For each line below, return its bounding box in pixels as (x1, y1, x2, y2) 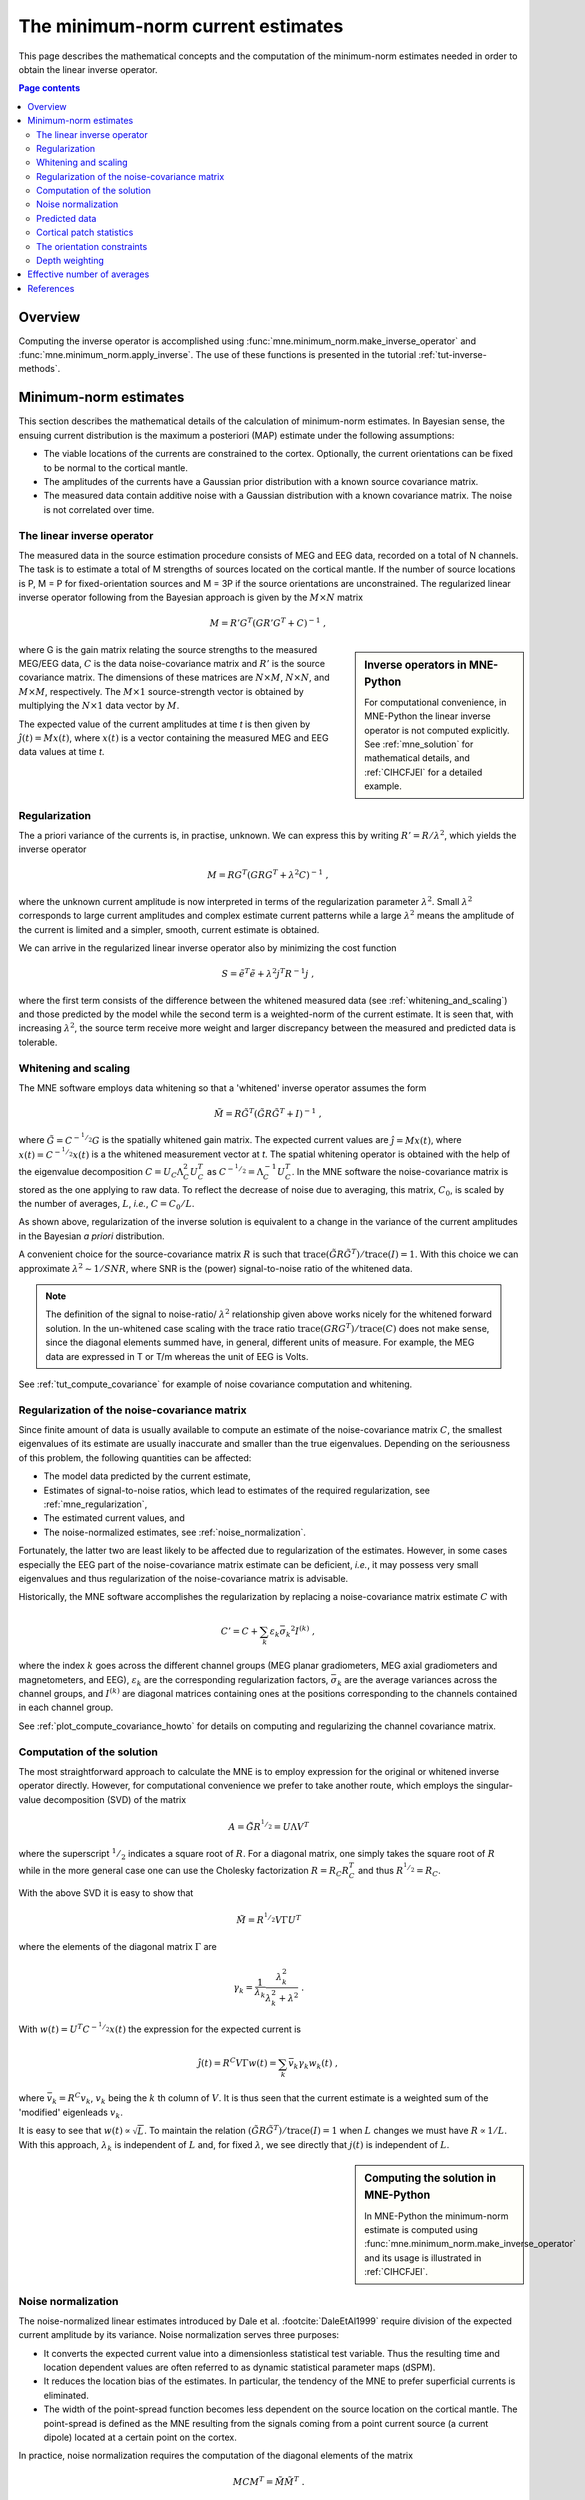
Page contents (18, 82, 80, 94)
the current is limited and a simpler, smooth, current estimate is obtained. (18, 923, 320, 935)
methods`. (18, 363, 61, 375)
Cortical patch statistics (36, 226, 134, 239)
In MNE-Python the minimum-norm (364, 2210, 509, 2222)
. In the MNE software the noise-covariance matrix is (291, 1165, 509, 1177)
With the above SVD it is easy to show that (18, 1886, 194, 1899)
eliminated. (43, 2389, 89, 2401)
